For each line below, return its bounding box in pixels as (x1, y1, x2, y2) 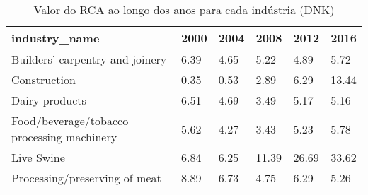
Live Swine (11, 149, 65, 165)
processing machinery (11, 129, 117, 145)
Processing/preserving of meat (11, 170, 161, 186)
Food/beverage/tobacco (11, 112, 129, 129)
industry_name (11, 30, 100, 46)
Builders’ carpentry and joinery (11, 51, 167, 67)
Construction (11, 71, 76, 88)
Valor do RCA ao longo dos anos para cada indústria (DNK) (33, 1, 335, 18)
